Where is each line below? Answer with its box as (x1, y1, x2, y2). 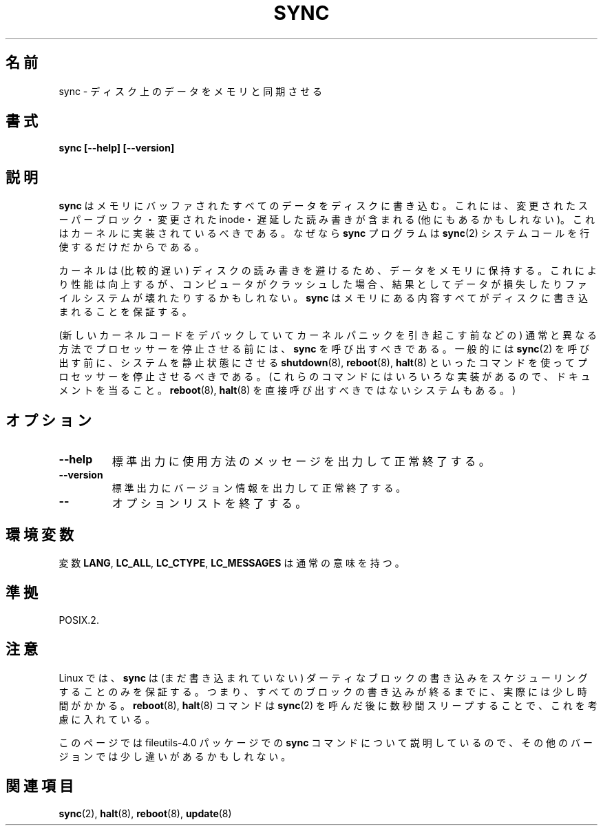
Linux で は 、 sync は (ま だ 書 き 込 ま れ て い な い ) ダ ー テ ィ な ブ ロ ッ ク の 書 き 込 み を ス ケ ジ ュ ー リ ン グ (59, 671, 588, 684)
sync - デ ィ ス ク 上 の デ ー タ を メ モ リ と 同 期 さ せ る (59, 85, 323, 97)
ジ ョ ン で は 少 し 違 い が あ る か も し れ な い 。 (59, 750, 291, 762)
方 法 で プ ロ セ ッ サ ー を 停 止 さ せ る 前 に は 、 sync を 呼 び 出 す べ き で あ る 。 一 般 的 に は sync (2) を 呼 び (59, 343, 590, 355)
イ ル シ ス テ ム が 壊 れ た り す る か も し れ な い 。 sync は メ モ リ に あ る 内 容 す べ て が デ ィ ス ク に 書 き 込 (59, 292, 589, 304)
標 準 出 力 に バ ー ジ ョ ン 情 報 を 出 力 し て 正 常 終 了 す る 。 (112, 482, 406, 494)
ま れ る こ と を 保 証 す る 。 (59, 306, 192, 318)
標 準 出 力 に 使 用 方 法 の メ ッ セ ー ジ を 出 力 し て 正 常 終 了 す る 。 (112, 454, 490, 469)
